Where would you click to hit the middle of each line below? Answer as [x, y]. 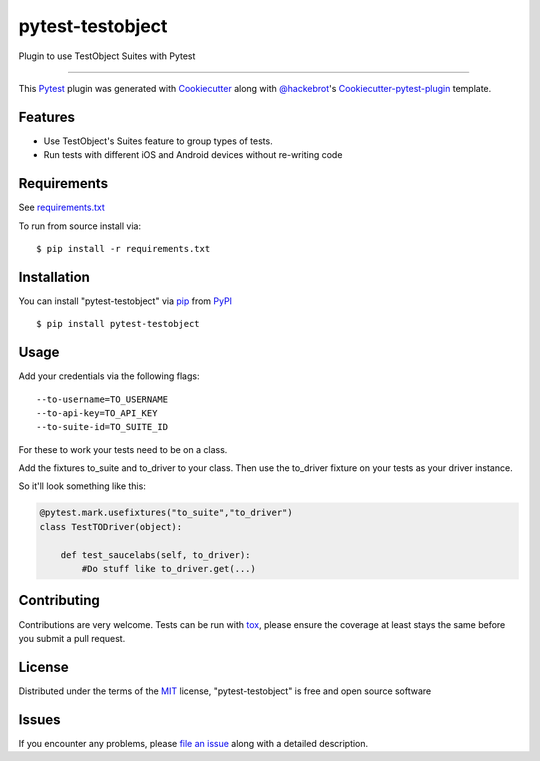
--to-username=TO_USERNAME [102, 399]
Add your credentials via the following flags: [109, 376]
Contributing [59, 600]
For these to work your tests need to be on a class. [123, 449]
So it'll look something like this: [82, 486]
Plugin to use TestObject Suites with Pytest [107, 56]
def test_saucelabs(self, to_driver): [155, 554]
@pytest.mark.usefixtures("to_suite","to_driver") [166, 513]
